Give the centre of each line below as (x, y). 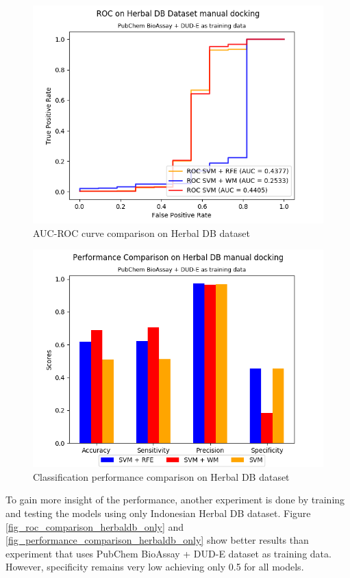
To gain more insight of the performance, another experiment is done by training (175, 500)
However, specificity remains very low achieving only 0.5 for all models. (155, 567)
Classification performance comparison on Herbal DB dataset (161, 476)
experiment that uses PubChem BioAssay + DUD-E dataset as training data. (168, 553)
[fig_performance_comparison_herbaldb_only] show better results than (157, 540)
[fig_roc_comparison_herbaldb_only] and (95, 526)
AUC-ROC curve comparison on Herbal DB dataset (141, 233)
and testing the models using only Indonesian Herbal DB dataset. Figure (158, 513)
